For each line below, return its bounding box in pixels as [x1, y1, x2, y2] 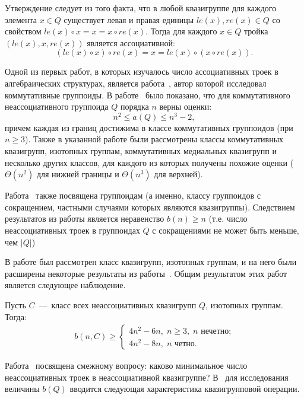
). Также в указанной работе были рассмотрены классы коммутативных [25, 133, 284, 145]
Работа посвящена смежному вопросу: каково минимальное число [5, 359, 248, 372]
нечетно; [201, 327, 232, 336]
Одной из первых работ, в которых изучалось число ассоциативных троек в [5, 65, 278, 78]
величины [5, 382, 40, 395]
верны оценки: [159, 100, 212, 113]
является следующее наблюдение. [5, 279, 126, 291]
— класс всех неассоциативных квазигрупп [39, 298, 197, 311]
